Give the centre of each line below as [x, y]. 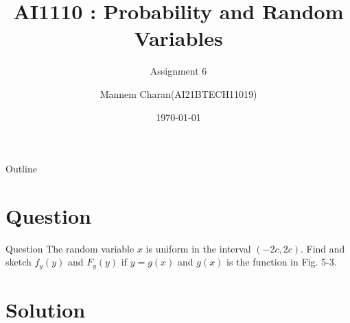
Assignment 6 [178, 71]
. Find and [323, 248]
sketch [19, 262]
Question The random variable [70, 248]
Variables [178, 38]
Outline [21, 169]
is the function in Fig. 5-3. [282, 262]
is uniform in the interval [198, 248]
